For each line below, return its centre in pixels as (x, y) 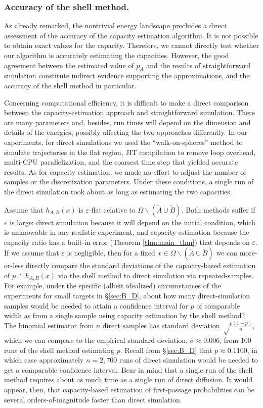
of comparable (218, 305)
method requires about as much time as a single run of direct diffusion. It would (128, 379)
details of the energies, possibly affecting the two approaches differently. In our (126, 132)
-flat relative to (112, 209)
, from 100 (235, 340)
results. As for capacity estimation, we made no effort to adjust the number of (125, 171)
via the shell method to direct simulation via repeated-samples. (156, 275)
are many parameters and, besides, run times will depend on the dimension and (127, 122)
